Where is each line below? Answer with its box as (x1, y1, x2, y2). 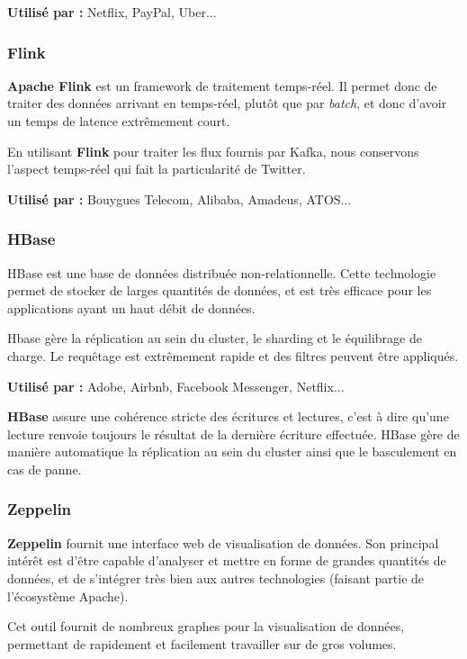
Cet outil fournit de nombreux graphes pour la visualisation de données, (7, 617, 405, 636)
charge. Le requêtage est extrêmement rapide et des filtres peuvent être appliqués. (7, 346, 459, 365)
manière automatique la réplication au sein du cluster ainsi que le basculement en (7, 442, 457, 461)
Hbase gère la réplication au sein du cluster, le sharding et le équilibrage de (7, 329, 422, 348)
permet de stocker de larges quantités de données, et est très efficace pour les (7, 281, 432, 300)
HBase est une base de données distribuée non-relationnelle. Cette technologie (7, 263, 436, 282)
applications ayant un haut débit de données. (7, 298, 256, 317)
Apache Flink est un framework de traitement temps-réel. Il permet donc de (7, 76, 437, 95)
